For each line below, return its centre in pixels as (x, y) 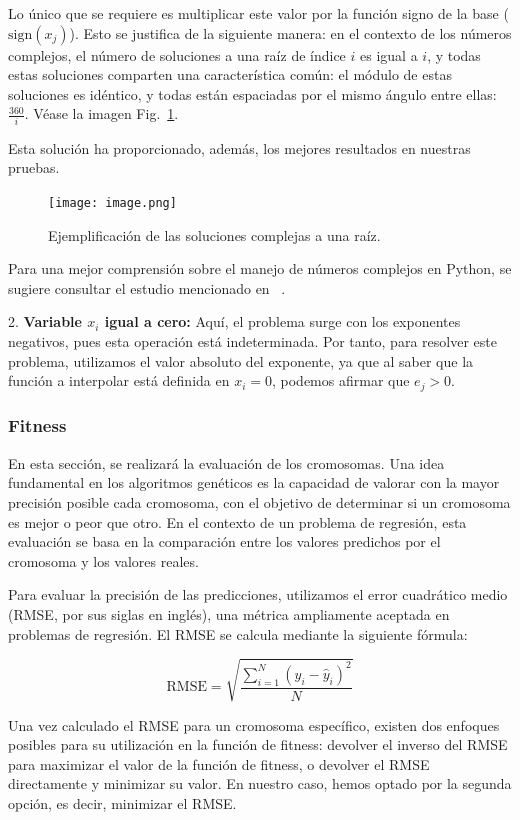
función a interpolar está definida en (119, 380)
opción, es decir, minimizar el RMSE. (122, 803)
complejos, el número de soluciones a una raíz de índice (177, 54)
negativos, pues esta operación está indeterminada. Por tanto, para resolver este (252, 340)
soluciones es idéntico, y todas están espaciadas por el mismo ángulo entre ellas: (252, 93)
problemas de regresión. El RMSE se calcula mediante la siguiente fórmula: (238, 633)
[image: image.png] (112, 202)
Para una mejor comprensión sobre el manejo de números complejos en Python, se (260, 268)
